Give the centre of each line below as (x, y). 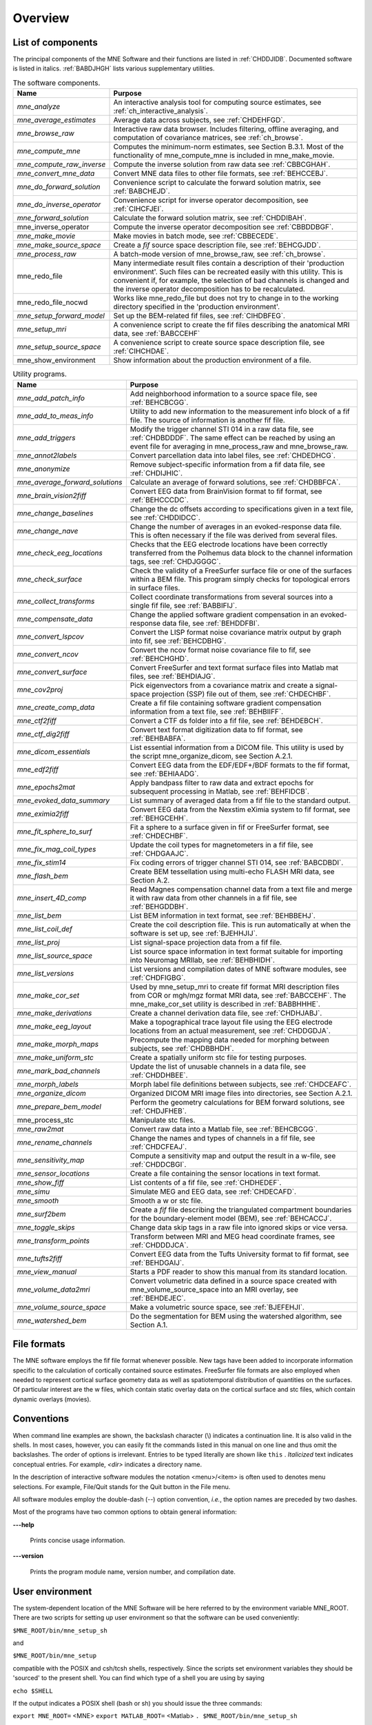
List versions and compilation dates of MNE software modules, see (238, 969)
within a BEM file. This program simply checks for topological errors (240, 579)
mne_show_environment (56, 360)
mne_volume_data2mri (53, 1289)
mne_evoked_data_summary (63, 800)
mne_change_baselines (55, 513)
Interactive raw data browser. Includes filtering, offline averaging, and (226, 129)
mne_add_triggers (46, 437)
